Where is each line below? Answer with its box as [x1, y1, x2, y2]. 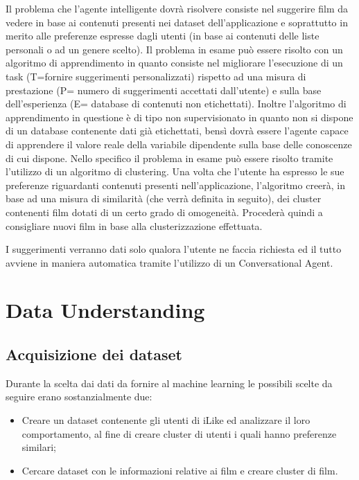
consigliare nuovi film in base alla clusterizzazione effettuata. [6, 218, 263, 233]
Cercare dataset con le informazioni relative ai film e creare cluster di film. [21, 463, 338, 477]
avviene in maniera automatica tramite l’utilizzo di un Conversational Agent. [6, 255, 333, 269]
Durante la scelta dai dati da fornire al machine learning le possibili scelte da [6, 375, 333, 390]
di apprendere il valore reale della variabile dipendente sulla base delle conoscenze [6, 136, 352, 151]
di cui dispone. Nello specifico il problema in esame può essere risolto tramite [6, 150, 333, 165]
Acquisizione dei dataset [6, 344, 182, 365]
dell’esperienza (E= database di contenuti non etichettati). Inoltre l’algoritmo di [6, 96, 347, 111]
